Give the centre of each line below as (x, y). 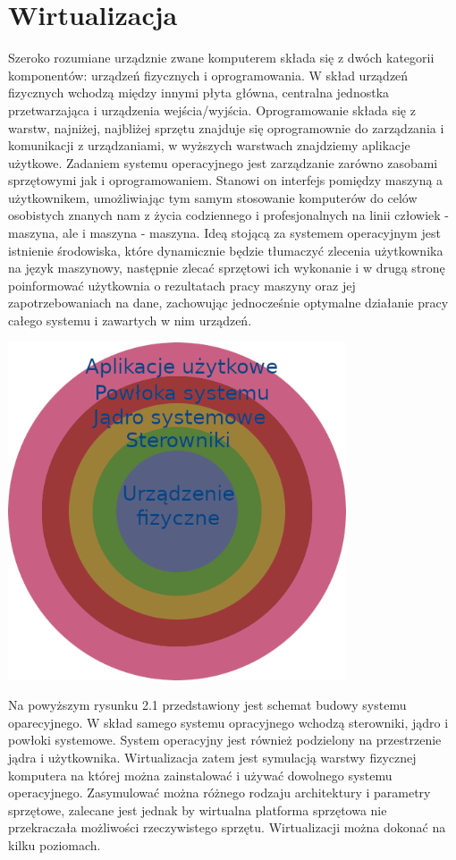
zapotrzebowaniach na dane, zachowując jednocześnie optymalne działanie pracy (228, 303)
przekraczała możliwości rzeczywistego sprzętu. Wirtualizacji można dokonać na (227, 827)
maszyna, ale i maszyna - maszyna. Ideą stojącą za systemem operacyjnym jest (224, 233)
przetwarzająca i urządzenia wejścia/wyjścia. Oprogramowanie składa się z (212, 110)
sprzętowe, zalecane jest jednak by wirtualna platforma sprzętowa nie (198, 809)
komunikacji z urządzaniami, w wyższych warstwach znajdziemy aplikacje (209, 145)
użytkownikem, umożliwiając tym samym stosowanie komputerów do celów (213, 197)
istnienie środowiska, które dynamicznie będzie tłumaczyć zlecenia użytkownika (226, 250)
